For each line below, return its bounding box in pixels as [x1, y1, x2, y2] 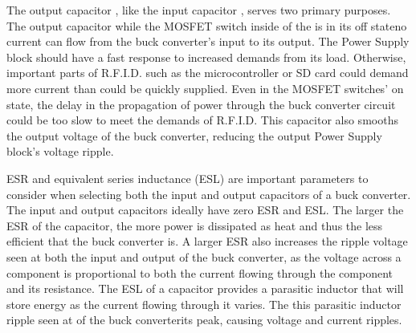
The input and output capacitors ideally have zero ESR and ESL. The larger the [6, 201, 404, 218]
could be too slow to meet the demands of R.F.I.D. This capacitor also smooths [6, 112, 398, 128]
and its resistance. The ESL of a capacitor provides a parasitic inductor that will [6, 280, 404, 297]
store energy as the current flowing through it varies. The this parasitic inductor [6, 295, 402, 312]
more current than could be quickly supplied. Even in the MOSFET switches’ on [6, 79, 404, 96]
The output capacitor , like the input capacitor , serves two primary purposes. [6, 2, 391, 18]
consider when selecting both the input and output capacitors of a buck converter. [6, 185, 411, 202]
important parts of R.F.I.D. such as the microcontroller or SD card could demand [6, 64, 409, 81]
